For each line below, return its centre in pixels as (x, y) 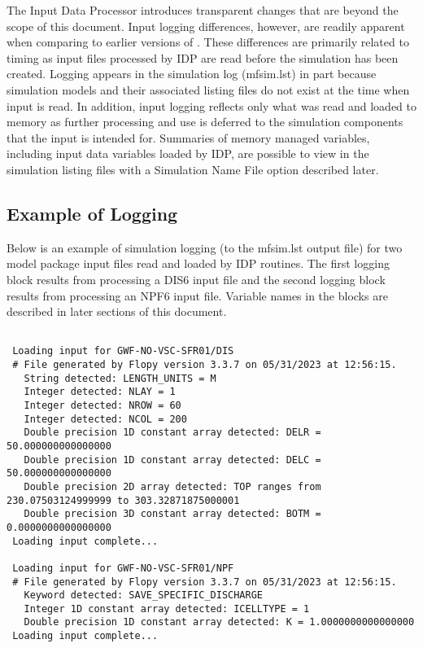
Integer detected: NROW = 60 (102, 405)
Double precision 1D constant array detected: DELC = (172, 460)
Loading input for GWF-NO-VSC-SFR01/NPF (123, 568)
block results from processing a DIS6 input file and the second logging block (196, 279)
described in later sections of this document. (117, 311)
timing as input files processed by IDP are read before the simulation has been (203, 57)
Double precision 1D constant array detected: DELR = (172, 433)
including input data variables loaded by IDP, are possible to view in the (188, 153)
